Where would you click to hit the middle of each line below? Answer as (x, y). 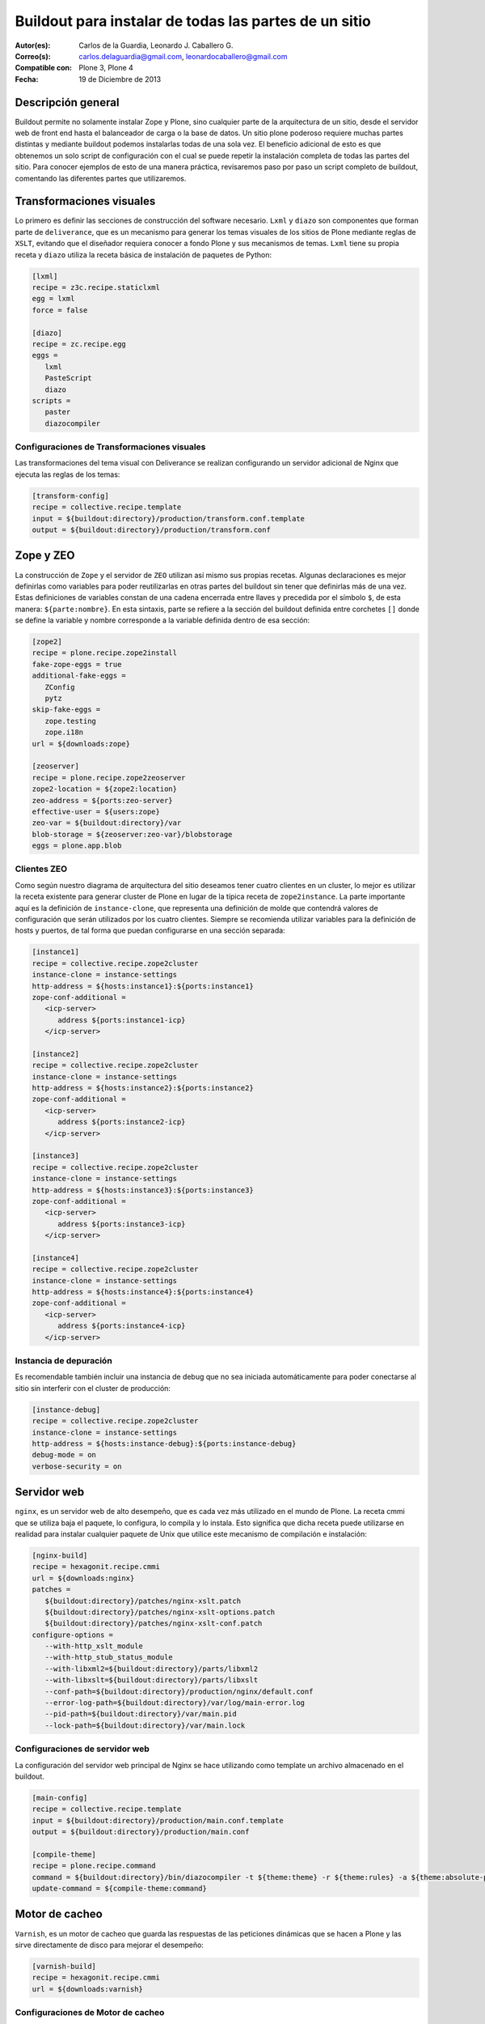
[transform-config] (70, 495)
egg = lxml (53, 299)
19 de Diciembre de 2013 (120, 79)
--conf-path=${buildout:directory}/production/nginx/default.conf (179, 1691)
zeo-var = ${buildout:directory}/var (107, 823)
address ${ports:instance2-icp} (122, 1122)
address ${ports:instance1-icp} (122, 1020)
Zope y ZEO (45, 556)
